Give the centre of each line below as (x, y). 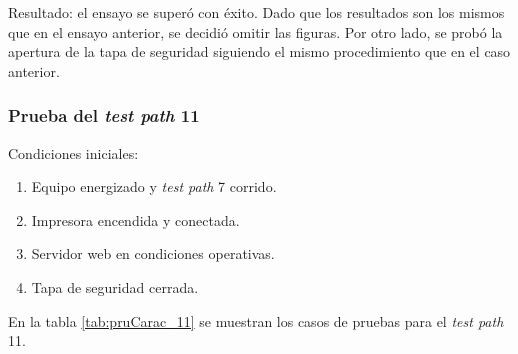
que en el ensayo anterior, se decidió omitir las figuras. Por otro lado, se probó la (255, 31)
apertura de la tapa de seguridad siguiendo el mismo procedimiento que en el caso (259, 51)
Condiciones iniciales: (73, 152)
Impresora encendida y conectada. (135, 219)
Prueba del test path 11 (104, 115)
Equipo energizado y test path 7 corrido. (154, 186)
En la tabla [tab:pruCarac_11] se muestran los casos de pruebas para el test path (256, 320)
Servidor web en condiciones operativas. (153, 253)
